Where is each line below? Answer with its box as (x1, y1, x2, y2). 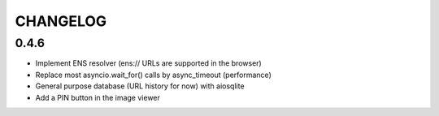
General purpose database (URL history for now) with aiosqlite (35, 81, 245, 91)
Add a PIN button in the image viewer (35, 92, 160, 102)
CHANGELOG (15, 12, 107, 30)
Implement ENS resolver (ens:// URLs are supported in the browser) (35, 58, 262, 68)
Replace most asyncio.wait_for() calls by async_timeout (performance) (35, 70, 272, 79)
